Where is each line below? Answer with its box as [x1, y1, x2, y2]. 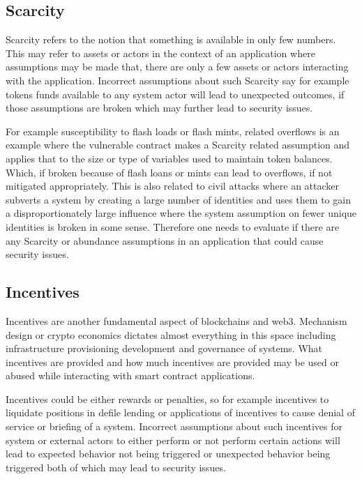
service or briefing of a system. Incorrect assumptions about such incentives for [6, 419, 343, 434]
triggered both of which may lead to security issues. [6, 459, 226, 474]
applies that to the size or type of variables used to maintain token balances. [6, 151, 333, 165]
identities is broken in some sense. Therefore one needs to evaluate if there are [6, 219, 340, 234]
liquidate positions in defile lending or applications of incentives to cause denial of [6, 405, 355, 420]
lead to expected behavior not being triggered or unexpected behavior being [6, 446, 331, 461]
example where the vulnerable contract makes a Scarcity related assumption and [6, 137, 350, 152]
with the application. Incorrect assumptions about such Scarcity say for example [6, 73, 349, 87]
